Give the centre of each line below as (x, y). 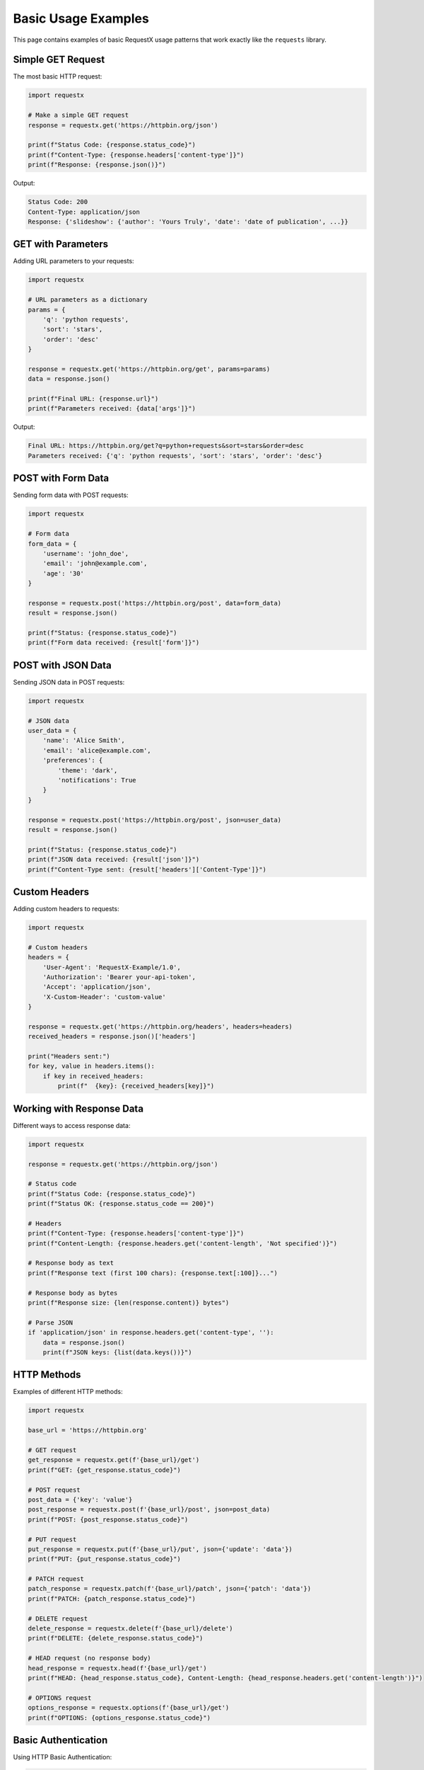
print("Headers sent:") (69, 1056)
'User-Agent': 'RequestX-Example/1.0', (112, 967)
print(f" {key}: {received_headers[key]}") (136, 1086)
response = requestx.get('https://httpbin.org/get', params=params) (149, 369)
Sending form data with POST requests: (71, 495)
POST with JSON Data (63, 665)
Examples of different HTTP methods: (68, 1392)
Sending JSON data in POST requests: (69, 682)
